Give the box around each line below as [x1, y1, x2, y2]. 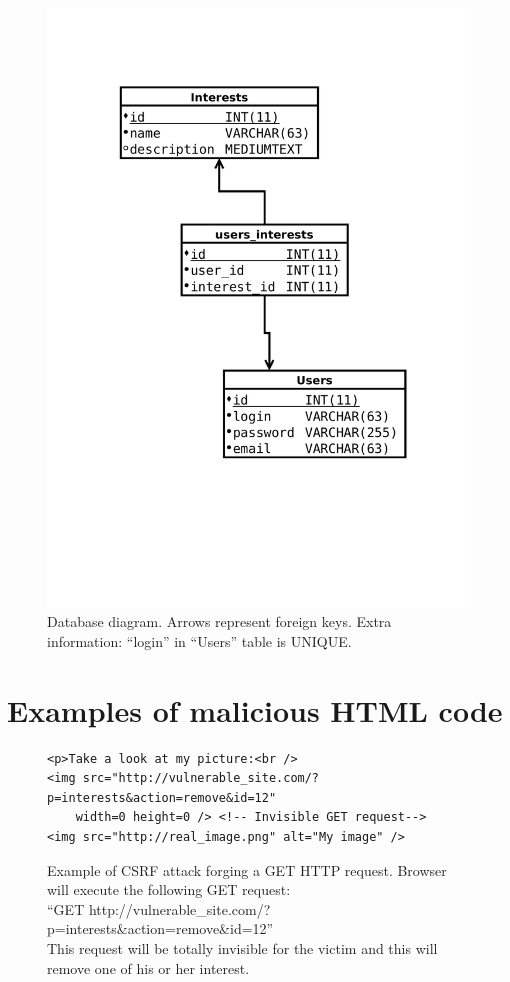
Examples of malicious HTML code [7, 689, 503, 730]
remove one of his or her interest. [47, 957, 250, 978]
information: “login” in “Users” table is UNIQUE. [47, 630, 352, 651]
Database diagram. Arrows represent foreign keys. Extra [47, 611, 392, 632]
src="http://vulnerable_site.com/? [82, 771, 320, 786]
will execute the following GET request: [47, 879, 291, 900]
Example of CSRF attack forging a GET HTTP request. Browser [47, 859, 447, 880]
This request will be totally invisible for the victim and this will [47, 937, 438, 958]
